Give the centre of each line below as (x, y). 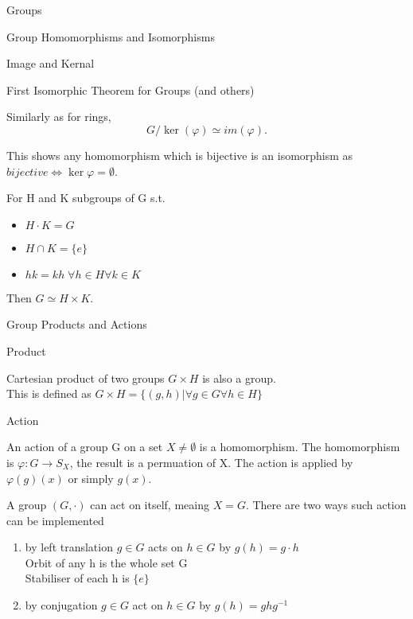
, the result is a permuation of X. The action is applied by (211, 462)
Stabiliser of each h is (77, 578)
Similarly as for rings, (59, 117)
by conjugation (61, 605)
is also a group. (239, 378)
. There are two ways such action (326, 505)
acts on (166, 547)
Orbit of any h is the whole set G (106, 562)
